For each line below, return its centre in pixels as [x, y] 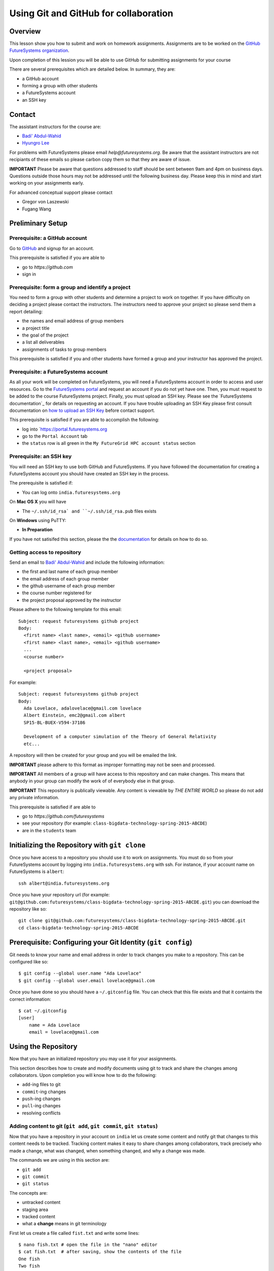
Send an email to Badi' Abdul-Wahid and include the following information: [87, 562]
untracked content [41, 1202]
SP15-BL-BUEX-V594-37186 [55, 722]
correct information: [30, 999]
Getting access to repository [45, 552]
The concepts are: [28, 1193]
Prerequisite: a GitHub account [48, 238]
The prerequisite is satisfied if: [41, 483]
